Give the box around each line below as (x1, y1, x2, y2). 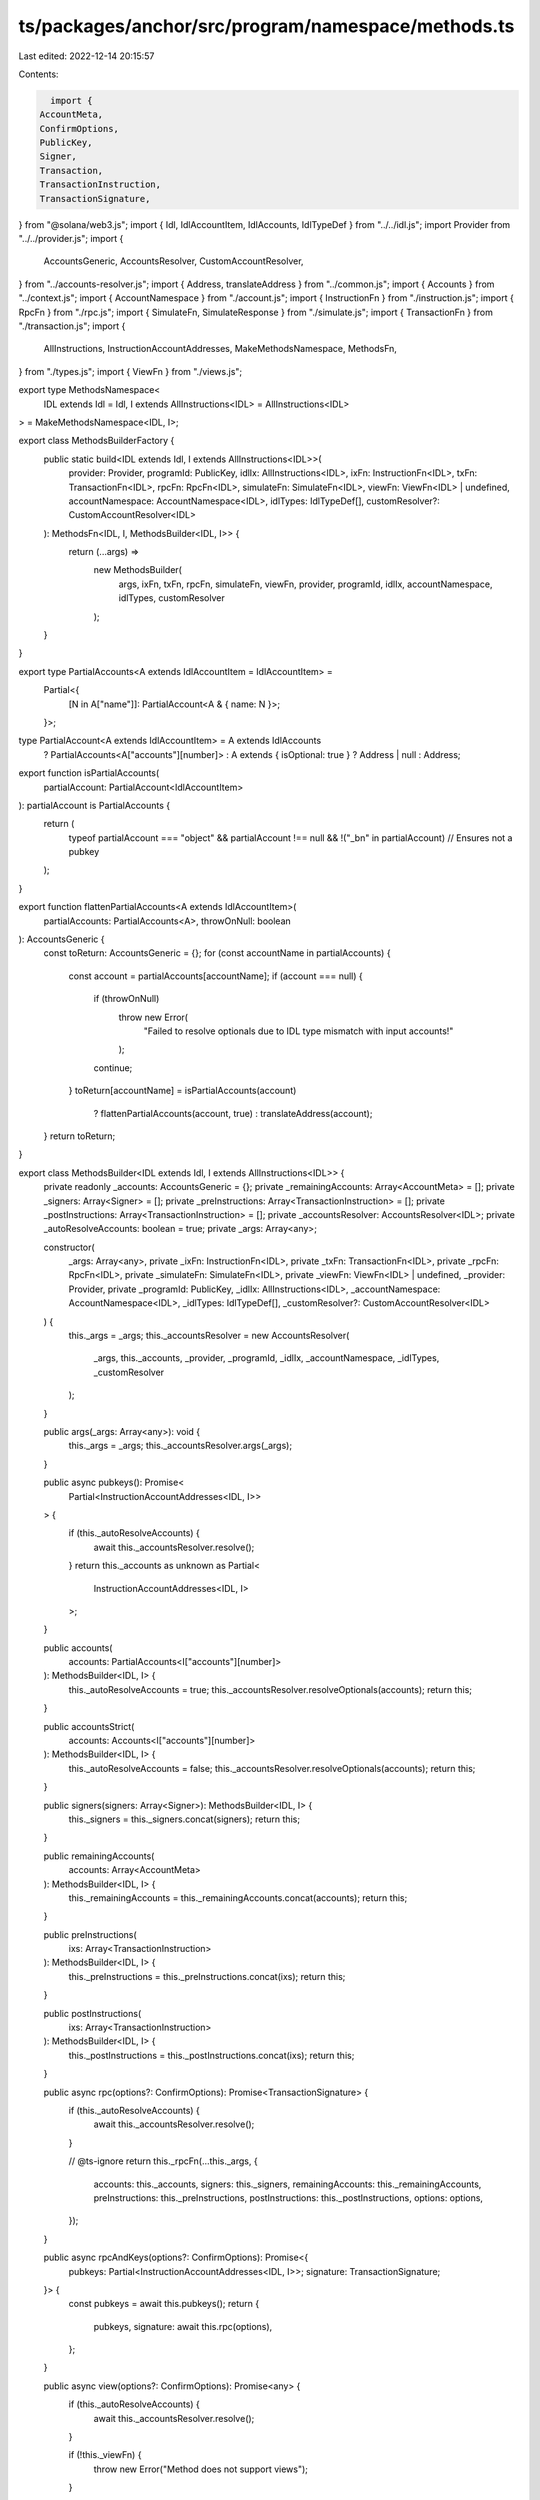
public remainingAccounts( (43, 1850, 155, 1862)
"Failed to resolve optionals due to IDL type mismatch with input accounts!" (143, 1025, 454, 1037)
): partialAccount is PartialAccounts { (18, 799, 171, 811)
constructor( (43, 1241, 95, 1253)
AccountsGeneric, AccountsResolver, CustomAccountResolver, (43, 255, 304, 267)
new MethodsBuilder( (93, 564, 182, 576)
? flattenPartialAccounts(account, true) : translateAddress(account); (93, 1107, 373, 1119)
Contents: (18, 68, 59, 80)
